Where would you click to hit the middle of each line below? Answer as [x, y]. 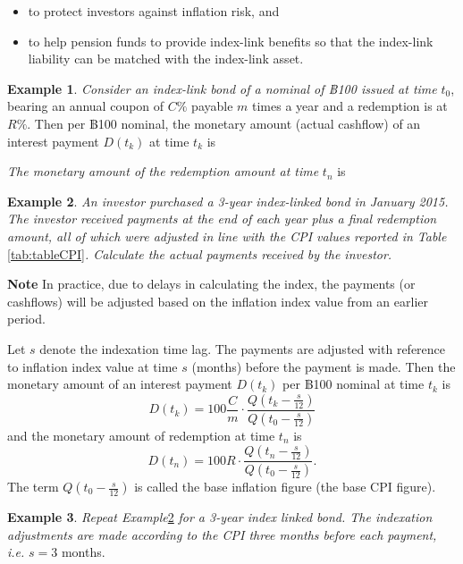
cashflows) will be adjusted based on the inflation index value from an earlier [218, 301]
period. [26, 319]
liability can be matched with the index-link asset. [166, 59]
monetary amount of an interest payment [120, 384]
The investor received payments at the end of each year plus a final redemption [222, 219]
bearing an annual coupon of [86, 106]
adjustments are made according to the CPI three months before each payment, [222, 534]
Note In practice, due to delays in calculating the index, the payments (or [211, 284]
